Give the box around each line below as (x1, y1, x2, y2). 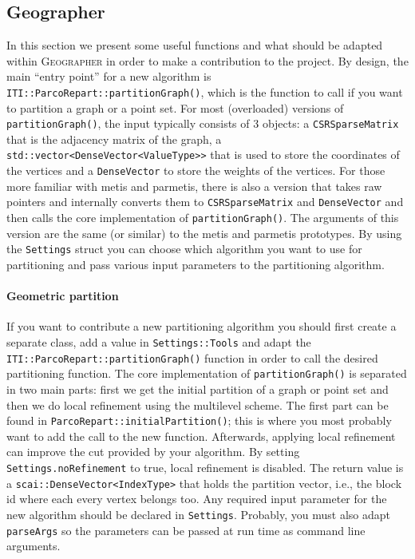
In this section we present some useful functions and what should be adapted (6, 37, 383, 54)
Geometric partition (6, 287, 119, 304)
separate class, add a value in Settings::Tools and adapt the (6, 333, 311, 350)
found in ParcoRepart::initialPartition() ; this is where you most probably (6, 412, 392, 429)
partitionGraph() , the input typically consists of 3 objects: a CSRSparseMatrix (6, 115, 399, 132)
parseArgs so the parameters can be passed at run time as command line (6, 521, 366, 538)
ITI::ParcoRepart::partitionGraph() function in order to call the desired (6, 349, 378, 366)
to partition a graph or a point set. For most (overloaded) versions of (6, 99, 344, 116)
